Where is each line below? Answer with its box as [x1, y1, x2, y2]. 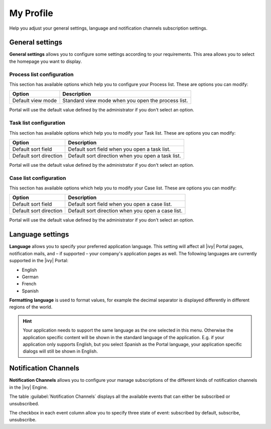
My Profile [9, 8, 54, 19]
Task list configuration [9, 120, 65, 127]
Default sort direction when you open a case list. [68, 207, 183, 214]
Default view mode [12, 97, 57, 104]
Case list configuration [9, 174, 66, 181]
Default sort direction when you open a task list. [68, 152, 181, 159]
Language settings [9, 230, 69, 239]
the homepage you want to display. [9, 58, 82, 64]
